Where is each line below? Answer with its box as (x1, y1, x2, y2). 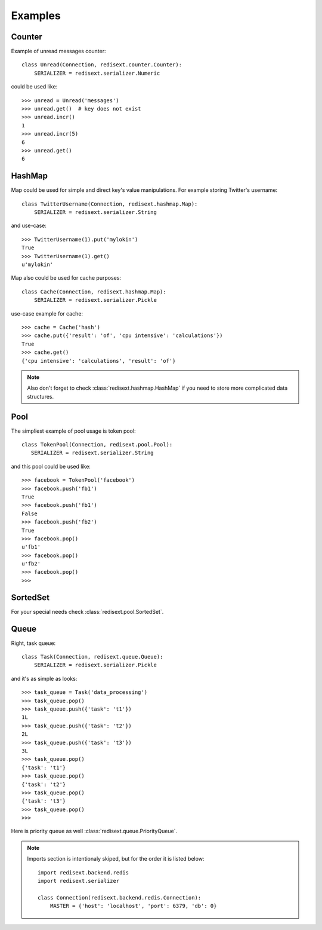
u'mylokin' (21, 261, 54, 268)
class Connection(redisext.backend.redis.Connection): (38, 894, 202, 901)
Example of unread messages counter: (11, 48, 107, 55)
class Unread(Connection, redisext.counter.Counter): (21, 62, 182, 68)
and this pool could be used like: (11, 463, 91, 470)
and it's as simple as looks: (11, 675, 78, 682)
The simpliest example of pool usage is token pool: (11, 427, 137, 435)
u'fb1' (21, 544, 41, 550)
